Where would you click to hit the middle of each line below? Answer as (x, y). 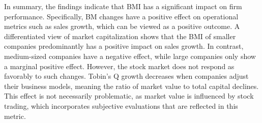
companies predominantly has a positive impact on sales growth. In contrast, (124, 46)
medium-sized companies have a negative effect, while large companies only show (130, 56)
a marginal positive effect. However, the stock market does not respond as (119, 66)
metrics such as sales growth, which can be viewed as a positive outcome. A (122, 26)
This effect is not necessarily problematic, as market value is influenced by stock (129, 96)
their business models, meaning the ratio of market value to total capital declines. (132, 86)
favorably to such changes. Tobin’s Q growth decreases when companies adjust (126, 76)
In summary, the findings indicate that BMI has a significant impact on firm (123, 6)
